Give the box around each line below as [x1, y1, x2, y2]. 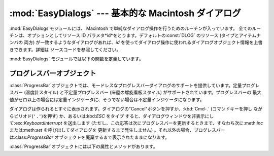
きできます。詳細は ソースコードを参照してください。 [9, 46, 121, 53]
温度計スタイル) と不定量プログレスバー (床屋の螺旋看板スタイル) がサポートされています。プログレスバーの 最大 [25, 89, 262, 96]
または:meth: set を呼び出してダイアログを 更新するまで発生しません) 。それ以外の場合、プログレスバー [9, 127, 225, 133]
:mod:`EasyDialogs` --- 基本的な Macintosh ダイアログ [9, 8, 241, 19]
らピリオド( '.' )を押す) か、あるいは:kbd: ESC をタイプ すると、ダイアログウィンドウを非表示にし [9, 113, 214, 119]
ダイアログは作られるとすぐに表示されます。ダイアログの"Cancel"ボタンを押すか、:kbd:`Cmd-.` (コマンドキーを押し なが [9, 106, 263, 112]
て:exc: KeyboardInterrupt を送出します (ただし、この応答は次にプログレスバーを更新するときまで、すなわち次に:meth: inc [9, 120, 263, 126]
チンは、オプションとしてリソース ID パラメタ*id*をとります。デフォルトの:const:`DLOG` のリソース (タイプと [9, 32, 239, 38]
